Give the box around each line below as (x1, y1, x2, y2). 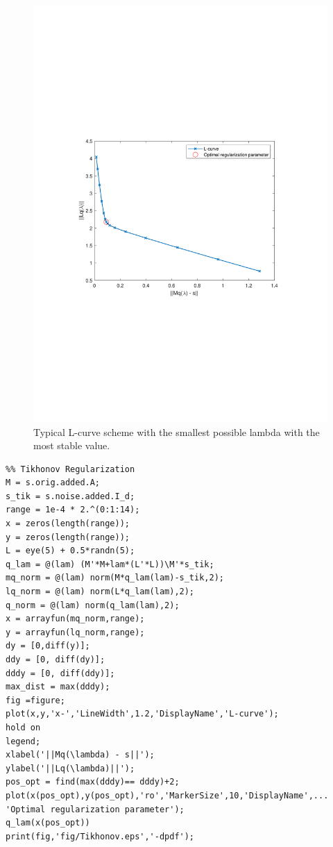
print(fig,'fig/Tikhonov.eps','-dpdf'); (6, 831, 195, 841)
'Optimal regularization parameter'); (6, 804, 185, 814)
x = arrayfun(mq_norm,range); (6, 614, 145, 624)
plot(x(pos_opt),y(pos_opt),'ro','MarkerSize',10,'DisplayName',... (6, 790, 329, 800)
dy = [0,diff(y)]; (6, 641, 90, 651)
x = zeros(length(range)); (6, 519, 130, 529)
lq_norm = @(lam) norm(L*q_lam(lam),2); (6, 587, 195, 597)
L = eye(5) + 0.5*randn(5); (6, 546, 135, 556)
